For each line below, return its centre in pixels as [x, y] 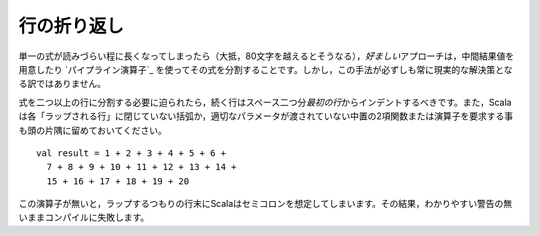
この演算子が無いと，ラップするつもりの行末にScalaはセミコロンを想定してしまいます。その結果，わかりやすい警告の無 [265, 204]
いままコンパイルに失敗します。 [84, 217]
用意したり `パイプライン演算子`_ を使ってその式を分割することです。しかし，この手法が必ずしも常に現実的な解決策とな [265, 69]
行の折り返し [71, 26]
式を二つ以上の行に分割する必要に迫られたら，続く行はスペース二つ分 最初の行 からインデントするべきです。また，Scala [265, 102]
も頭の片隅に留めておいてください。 [92, 130]
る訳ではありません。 [62, 84]
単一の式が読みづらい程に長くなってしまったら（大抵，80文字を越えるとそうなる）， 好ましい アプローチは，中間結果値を [266, 56]
